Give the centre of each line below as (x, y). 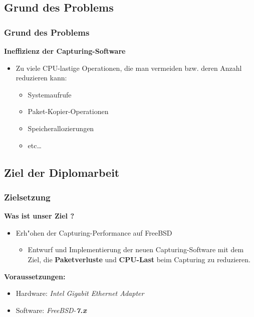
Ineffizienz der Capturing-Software (65, 51)
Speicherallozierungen (61, 128)
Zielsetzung (27, 197)
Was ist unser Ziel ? (39, 216)
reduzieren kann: (41, 78)
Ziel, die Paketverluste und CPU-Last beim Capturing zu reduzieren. (139, 259)
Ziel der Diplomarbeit (62, 172)
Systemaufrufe (50, 94)
